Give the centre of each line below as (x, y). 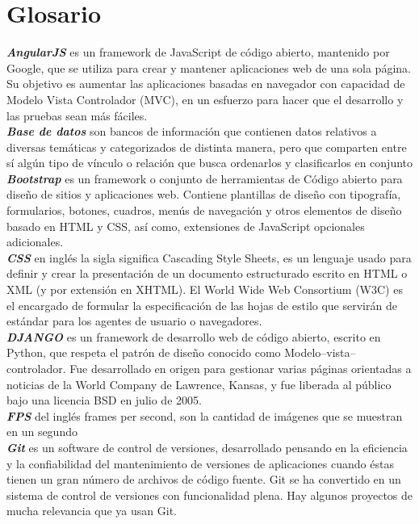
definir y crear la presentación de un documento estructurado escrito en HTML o (207, 273)
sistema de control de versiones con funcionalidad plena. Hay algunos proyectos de (210, 495)
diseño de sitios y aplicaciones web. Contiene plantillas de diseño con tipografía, (204, 194)
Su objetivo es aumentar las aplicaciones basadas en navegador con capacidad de (206, 84)
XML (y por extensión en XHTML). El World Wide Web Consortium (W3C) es (205, 289)
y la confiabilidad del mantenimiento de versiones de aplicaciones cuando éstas (200, 463)
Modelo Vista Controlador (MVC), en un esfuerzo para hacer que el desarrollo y (205, 99)
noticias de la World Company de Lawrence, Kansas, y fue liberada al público (199, 384)
